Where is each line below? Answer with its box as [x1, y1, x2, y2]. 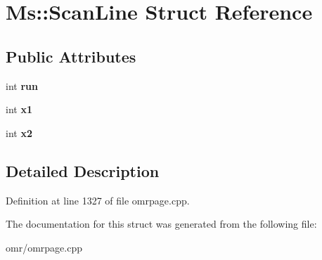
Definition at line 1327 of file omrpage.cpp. [6, 193, 190, 207]
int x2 [6, 125, 32, 140]
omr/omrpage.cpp [6, 240, 82, 254]
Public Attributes [6, 45, 136, 67]
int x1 [6, 102, 32, 117]
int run [6, 78, 38, 93]
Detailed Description [6, 160, 160, 181]
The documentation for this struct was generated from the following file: [6, 216, 317, 231]
